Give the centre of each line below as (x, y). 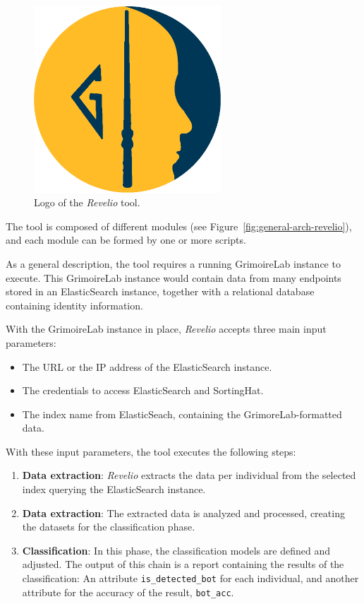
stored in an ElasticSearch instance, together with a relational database (160, 291)
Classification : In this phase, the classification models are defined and (176, 550)
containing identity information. (74, 305)
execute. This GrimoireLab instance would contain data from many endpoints (174, 277)
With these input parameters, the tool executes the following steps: (151, 451)
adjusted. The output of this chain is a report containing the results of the (183, 564)
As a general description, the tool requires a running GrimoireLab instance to (173, 263)
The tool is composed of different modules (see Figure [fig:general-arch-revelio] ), (179, 226)
